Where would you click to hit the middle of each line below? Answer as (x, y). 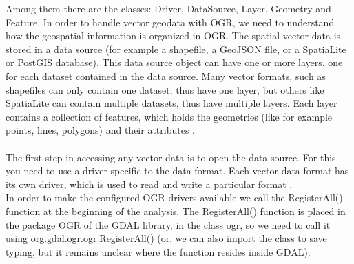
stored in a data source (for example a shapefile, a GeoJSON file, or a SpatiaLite (176, 49)
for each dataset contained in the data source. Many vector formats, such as (166, 75)
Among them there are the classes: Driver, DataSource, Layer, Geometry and (168, 8)
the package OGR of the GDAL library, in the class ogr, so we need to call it (168, 224)
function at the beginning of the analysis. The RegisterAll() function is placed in (176, 211)
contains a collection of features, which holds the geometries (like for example (169, 116)
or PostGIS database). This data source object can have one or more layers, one (174, 62)
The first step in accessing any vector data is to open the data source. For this (171, 157)
